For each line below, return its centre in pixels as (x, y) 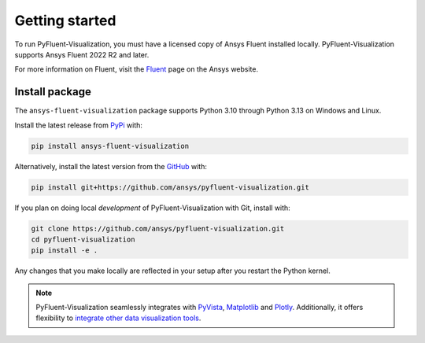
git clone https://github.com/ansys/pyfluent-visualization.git (158, 229)
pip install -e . (65, 251)
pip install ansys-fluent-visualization (110, 146)
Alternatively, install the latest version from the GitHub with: (111, 166)
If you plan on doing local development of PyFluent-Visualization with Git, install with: (152, 208)
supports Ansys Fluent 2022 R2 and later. (82, 54)
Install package (53, 92)
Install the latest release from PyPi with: (79, 125)
